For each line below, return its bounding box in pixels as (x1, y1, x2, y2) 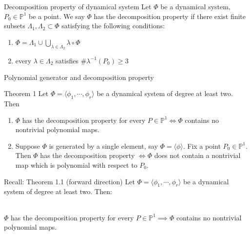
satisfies (56, 55, 79, 65)
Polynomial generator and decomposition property (4, 72, 154, 82)
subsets (4, 20, 25, 31)
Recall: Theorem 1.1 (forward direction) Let (4, 176, 135, 186)
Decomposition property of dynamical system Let (4, 1, 152, 11)
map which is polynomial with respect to (15, 159, 137, 170)
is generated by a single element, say (49, 140, 158, 151)
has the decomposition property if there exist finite (94, 11, 246, 21)
